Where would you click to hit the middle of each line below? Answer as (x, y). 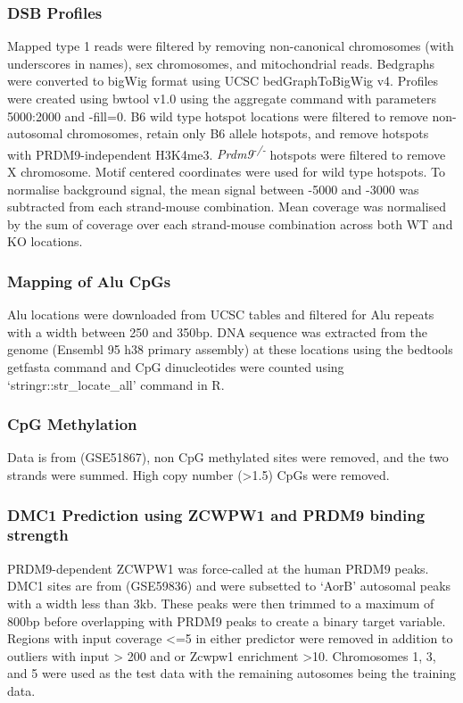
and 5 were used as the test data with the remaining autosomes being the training (231, 673)
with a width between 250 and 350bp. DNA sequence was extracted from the (217, 331)
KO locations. (45, 241)
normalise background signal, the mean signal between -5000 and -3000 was (213, 189)
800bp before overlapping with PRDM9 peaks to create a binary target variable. (227, 620)
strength (38, 535)
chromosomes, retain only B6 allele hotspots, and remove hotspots (248, 133)
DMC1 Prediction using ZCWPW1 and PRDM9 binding (216, 514)
